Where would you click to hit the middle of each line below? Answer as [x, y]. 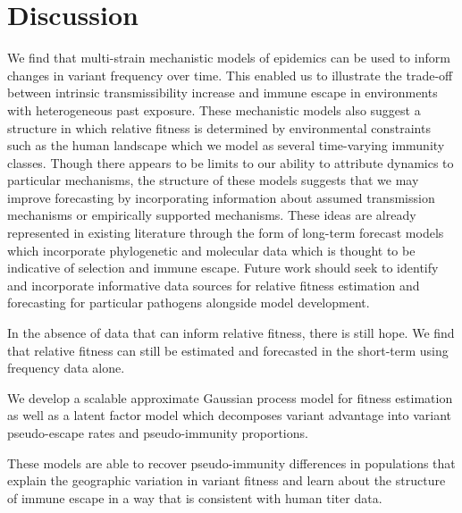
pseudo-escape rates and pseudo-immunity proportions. [158, 433]
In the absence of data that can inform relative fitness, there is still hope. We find [231, 333]
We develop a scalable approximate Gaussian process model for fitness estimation [230, 397]
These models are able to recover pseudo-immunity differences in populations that [231, 463]
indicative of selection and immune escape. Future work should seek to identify [223, 268]
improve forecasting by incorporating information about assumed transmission [221, 197]
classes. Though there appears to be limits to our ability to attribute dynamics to [231, 162]
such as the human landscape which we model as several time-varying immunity [226, 145]
